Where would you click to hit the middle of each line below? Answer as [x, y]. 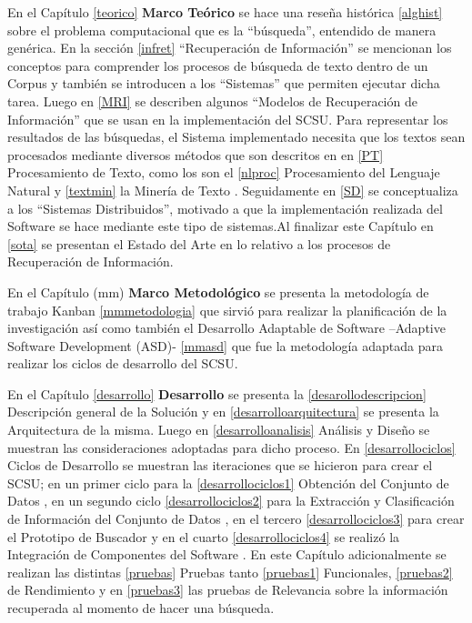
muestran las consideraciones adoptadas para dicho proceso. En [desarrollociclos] [231, 447]
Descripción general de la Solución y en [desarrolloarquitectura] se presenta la [223, 412]
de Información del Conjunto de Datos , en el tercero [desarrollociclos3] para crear [236, 519]
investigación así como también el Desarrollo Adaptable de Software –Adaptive [226, 328]
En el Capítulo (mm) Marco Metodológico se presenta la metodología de [218, 291]
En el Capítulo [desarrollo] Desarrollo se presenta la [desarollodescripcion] [217, 393]
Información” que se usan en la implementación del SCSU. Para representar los [228, 119]
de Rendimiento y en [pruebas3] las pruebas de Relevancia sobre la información [228, 590]
